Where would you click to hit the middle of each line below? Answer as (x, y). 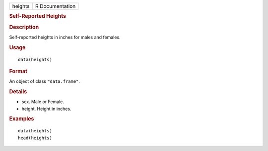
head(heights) (35, 138)
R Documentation (55, 6)
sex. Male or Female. (43, 102)
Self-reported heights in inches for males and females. (65, 37)
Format (18, 71)
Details (18, 92)
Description (24, 27)
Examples (22, 119)
